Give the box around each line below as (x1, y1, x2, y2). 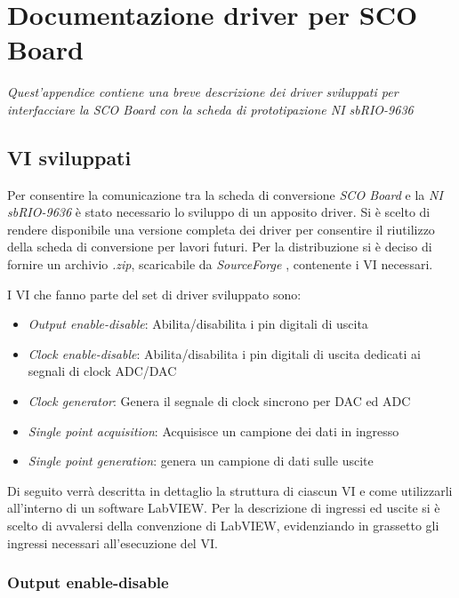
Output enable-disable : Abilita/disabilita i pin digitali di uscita (28, 315, 368, 333)
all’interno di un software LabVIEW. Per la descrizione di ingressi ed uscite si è (7, 498, 440, 517)
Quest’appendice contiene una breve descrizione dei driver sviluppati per (7, 83, 399, 101)
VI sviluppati (7, 143, 132, 171)
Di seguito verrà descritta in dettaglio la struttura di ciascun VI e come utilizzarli (7, 481, 453, 499)
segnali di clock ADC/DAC (28, 362, 177, 380)
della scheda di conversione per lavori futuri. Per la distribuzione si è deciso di (7, 237, 432, 256)
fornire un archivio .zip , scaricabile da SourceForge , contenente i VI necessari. (7, 255, 433, 274)
